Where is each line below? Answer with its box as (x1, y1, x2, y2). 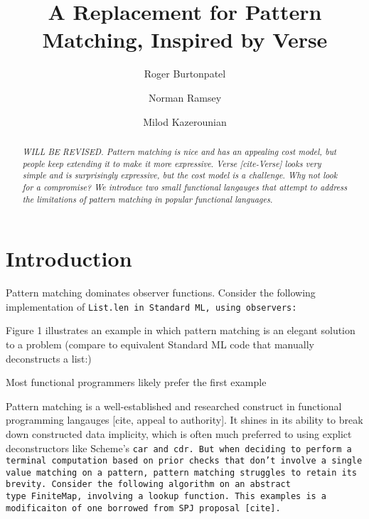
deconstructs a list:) (6, 351, 92, 365)
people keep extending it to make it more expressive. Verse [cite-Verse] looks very (22, 157, 321, 169)
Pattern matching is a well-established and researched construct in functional (6, 398, 342, 413)
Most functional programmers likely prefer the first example (6, 375, 267, 390)
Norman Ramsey (148, 90, 222, 105)
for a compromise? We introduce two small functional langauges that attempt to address (22, 181, 347, 193)
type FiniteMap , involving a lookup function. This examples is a (6, 491, 327, 502)
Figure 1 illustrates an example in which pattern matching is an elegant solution (6, 323, 355, 338)
